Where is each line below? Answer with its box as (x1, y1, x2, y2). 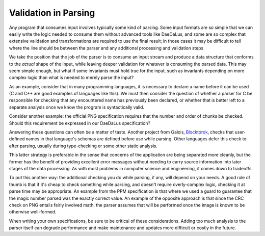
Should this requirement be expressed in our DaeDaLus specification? (9, 120, 151, 126)
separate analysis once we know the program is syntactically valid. (9, 104, 145, 110)
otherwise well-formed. (9, 209, 56, 215)
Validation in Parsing (9, 7, 95, 18)
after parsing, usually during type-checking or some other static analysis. (9, 143, 158, 149)
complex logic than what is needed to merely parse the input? (9, 75, 134, 80)
